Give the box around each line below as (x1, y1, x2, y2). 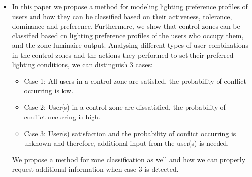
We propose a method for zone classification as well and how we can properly (12, 154, 246, 164)
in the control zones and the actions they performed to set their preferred (12, 49, 234, 59)
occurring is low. (24, 85, 74, 95)
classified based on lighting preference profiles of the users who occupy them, (12, 30, 244, 40)
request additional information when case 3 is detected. (12, 164, 179, 174)
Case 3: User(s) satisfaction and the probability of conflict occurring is (24, 128, 236, 138)
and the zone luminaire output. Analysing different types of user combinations (12, 40, 248, 50)
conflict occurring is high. (24, 111, 100, 121)
